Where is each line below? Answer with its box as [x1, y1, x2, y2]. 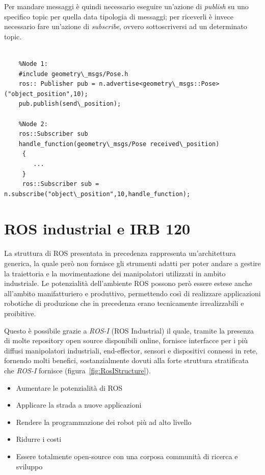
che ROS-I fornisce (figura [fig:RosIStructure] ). [4, 365, 151, 375]
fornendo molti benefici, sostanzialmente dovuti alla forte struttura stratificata [4, 355, 249, 366]
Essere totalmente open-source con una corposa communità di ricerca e [16, 450, 238, 461]
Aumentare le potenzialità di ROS [16, 382, 123, 393]
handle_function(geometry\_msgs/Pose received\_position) [18, 140, 220, 148]
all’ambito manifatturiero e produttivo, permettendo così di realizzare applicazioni [4, 288, 261, 298]
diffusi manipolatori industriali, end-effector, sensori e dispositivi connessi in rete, [4, 345, 258, 355]
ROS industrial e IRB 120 [4, 218, 191, 239]
